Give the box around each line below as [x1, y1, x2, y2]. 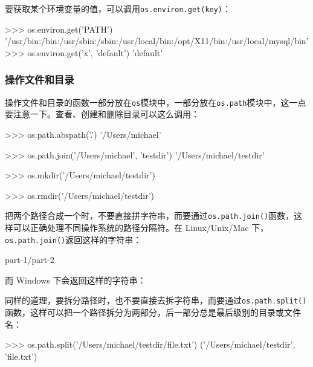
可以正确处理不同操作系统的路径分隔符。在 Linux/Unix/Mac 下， [13, 221, 269, 233]
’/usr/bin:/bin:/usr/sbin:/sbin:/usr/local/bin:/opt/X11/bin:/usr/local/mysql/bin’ [5, 34, 309, 47]
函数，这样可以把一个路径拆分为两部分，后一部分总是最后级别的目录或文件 [5, 306, 301, 319]
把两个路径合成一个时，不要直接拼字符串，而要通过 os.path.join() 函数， [5, 209, 294, 222]
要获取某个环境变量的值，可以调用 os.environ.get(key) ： [5, 2, 231, 15]
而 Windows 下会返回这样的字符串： [5, 273, 146, 286]
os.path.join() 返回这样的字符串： [5, 233, 142, 245]
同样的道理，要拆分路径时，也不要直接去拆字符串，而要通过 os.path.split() [5, 294, 307, 307]
